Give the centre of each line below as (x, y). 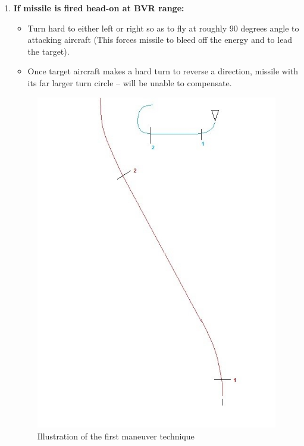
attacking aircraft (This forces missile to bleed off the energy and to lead (160, 40)
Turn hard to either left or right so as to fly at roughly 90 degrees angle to (163, 28)
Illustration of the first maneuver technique (116, 436)
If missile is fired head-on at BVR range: (99, 8)
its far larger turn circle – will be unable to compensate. (130, 82)
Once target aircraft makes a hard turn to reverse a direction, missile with (163, 71)
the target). (48, 51)
